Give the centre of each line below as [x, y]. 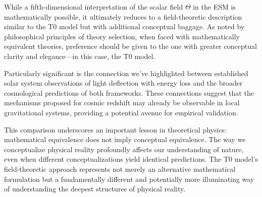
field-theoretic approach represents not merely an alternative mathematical [120, 169]
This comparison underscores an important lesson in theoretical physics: [116, 129]
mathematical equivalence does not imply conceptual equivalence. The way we [125, 139]
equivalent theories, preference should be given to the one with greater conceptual [130, 46]
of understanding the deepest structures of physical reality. [95, 189]
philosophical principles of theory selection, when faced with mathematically [122, 36]
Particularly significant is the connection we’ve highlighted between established [126, 73]
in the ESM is [214, 7]
